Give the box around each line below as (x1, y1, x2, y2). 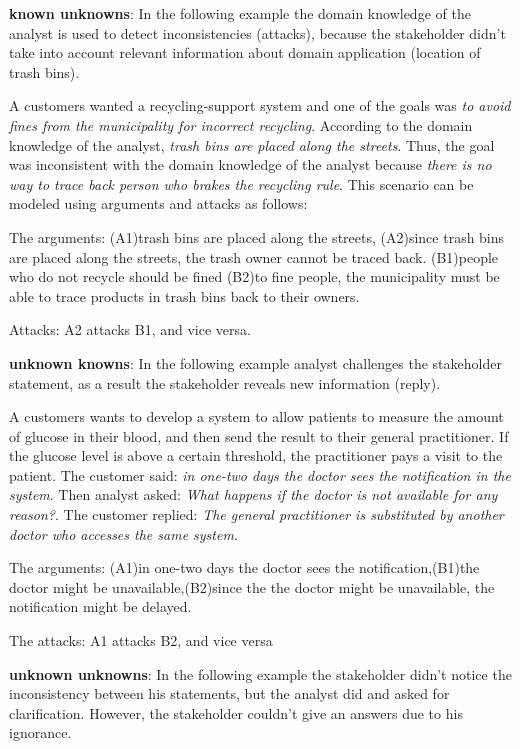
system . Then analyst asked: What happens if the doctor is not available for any (9, 484, 498, 505)
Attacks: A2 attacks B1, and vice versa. (9, 319, 251, 340)
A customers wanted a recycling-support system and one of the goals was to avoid (9, 95, 511, 116)
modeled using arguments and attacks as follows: (9, 193, 308, 214)
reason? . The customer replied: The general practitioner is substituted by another (9, 504, 504, 525)
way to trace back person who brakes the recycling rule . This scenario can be (9, 173, 474, 194)
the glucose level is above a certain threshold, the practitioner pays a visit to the (9, 445, 503, 466)
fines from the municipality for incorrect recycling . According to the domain (9, 114, 473, 135)
